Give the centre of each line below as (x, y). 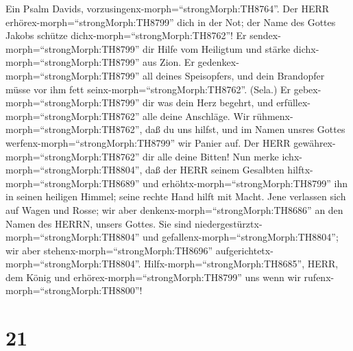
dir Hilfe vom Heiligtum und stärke (217, 48)
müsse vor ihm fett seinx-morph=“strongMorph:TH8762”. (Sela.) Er (148, 89)
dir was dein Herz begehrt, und (208, 102)
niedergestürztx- (229, 223)
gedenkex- (218, 62)
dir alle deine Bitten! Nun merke (211, 156)
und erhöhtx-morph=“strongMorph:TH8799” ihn (245, 183)
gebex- (307, 89)
